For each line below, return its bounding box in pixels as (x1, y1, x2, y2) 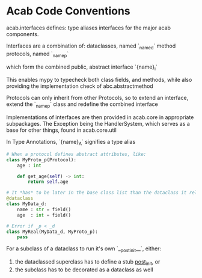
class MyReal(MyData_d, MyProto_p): (6, 229, 98, 235)
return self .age (28, 179, 69, 185)
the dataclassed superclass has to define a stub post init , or (14, 258, 161, 267)
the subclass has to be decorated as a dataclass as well (14, 266, 153, 273)
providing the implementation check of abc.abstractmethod (6, 82, 153, 90)
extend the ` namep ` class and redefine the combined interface (6, 100, 158, 110)
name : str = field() (17, 206, 71, 212)
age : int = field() (17, 212, 71, 218)
